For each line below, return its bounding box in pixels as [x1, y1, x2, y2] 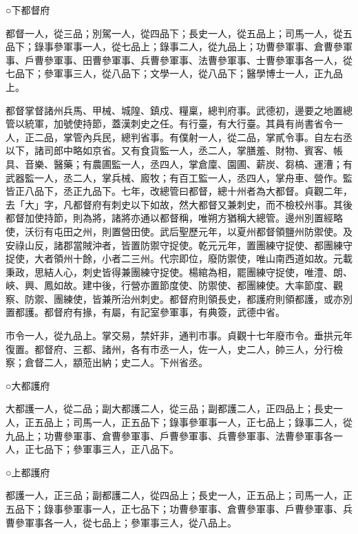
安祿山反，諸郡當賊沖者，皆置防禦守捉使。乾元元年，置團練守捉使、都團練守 [6, 237, 352, 252]
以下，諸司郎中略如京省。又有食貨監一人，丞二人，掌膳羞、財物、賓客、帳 [6, 143, 343, 158]
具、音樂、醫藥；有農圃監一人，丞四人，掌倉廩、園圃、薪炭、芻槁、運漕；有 [6, 156, 352, 171]
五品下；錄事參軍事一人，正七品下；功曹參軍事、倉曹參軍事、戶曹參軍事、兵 [6, 502, 352, 515]
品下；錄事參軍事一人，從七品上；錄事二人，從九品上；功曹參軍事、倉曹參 [6, 39, 343, 54]
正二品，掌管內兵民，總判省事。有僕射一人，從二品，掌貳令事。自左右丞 [24, 129, 352, 144]
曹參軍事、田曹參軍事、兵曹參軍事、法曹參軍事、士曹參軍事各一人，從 [34, 52, 352, 67]
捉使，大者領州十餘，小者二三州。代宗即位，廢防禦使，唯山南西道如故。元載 [6, 251, 352, 266]
